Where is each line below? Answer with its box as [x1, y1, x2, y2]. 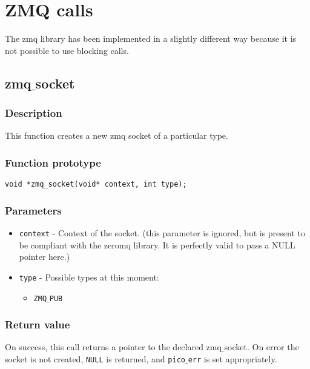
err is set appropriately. [188, 352, 277, 365]
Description [5, 105, 62, 121]
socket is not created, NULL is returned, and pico [5, 352, 185, 365]
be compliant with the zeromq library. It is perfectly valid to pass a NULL [19, 238, 295, 251]
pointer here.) [19, 250, 70, 263]
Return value [5, 317, 70, 332]
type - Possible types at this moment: [19, 270, 159, 283]
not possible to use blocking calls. [5, 44, 129, 56]
